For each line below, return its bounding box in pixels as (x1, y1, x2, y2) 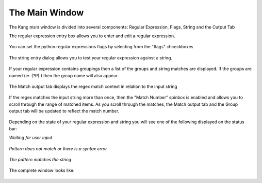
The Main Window (9, 7, 84, 18)
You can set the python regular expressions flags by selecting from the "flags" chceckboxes (9, 44, 194, 50)
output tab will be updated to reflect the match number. (9, 108, 120, 114)
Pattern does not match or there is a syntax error (9, 145, 107, 152)
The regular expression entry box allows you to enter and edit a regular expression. (9, 33, 176, 39)
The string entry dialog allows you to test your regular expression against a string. (9, 55, 172, 60)
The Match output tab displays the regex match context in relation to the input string (9, 84, 177, 89)
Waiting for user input (9, 135, 53, 141)
